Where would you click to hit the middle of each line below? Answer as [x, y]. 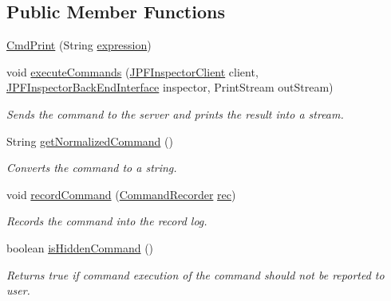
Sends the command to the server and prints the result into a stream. [175, 113]
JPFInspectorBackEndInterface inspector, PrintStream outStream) [170, 87]
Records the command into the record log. [107, 221]
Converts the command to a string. [92, 168]
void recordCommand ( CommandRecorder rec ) [121, 194]
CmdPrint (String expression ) [79, 45]
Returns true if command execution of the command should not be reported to [195, 274]
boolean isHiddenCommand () [80, 247]
